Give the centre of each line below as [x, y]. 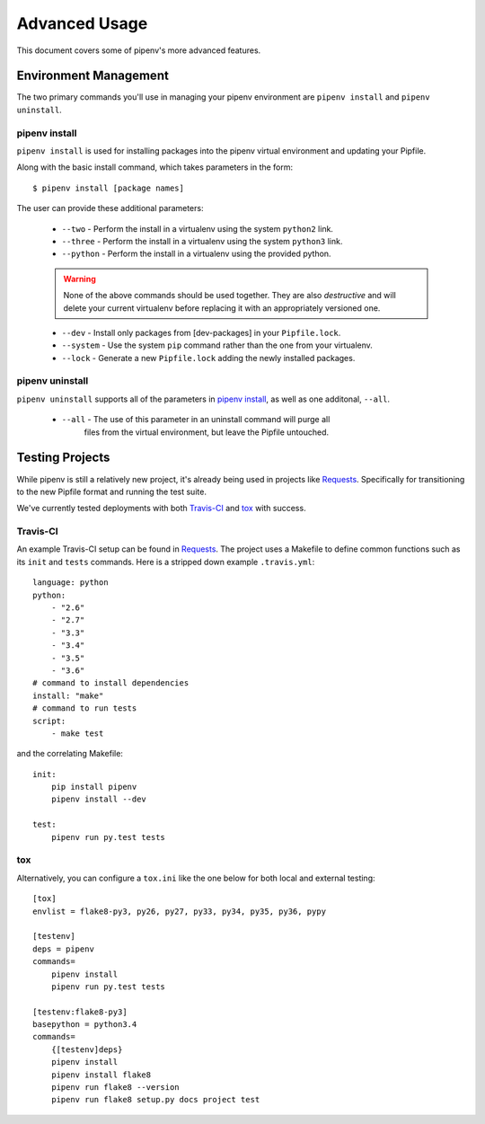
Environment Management [93, 76]
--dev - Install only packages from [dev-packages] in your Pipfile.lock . [201, 332]
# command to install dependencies [111, 683]
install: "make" [68, 695]
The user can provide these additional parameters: [110, 208]
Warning [79, 279]
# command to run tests [85, 708]
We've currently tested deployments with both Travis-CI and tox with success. [161, 509]
